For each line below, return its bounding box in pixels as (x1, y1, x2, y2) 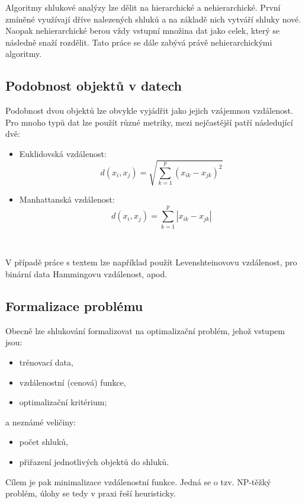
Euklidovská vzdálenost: (19, 147, 107, 159)
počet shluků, (19, 435, 68, 448)
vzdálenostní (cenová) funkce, (19, 376, 126, 388)
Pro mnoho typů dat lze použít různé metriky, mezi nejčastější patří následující (5, 116, 293, 128)
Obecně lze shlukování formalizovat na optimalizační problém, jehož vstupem (5, 324, 285, 337)
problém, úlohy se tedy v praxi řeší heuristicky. (5, 487, 176, 499)
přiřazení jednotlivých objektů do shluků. (19, 455, 169, 467)
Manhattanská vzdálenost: (19, 193, 115, 206)
